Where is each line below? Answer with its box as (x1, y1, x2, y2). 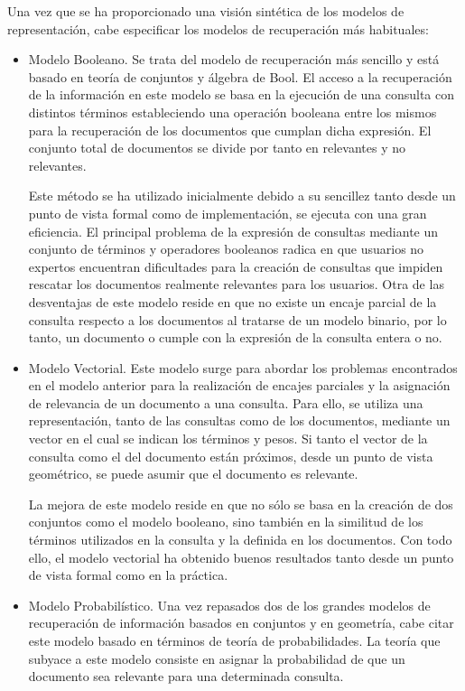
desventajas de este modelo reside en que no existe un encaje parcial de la (28, 292, 437, 311)
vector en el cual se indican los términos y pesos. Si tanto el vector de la (28, 429, 428, 448)
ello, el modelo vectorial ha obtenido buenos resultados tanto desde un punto (28, 547, 454, 566)
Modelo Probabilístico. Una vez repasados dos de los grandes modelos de (28, 595, 431, 614)
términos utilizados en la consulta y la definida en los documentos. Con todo (28, 530, 452, 549)
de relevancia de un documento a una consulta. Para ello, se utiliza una (28, 393, 423, 412)
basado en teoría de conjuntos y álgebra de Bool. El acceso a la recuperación (28, 67, 452, 86)
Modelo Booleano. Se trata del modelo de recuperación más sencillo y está (28, 50, 440, 69)
